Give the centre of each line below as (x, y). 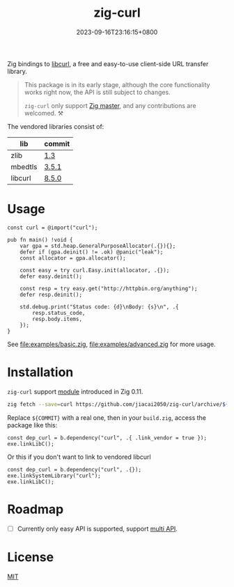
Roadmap (36, 509)
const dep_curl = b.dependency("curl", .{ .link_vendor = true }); (107, 438)
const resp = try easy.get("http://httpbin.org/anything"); (109, 288)
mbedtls (24, 166)
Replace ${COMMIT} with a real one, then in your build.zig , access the (107, 417)
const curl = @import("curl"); (53, 228)
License (31, 557)
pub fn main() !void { (40, 240)
